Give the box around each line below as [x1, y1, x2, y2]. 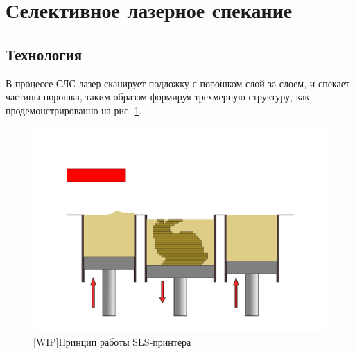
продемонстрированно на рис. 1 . [6, 103, 142, 117]
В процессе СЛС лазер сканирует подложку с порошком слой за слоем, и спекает [6, 76, 349, 90]
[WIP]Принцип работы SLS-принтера [33, 335, 191, 349]
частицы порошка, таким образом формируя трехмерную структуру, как [6, 89, 310, 104]
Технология [6, 43, 83, 64]
